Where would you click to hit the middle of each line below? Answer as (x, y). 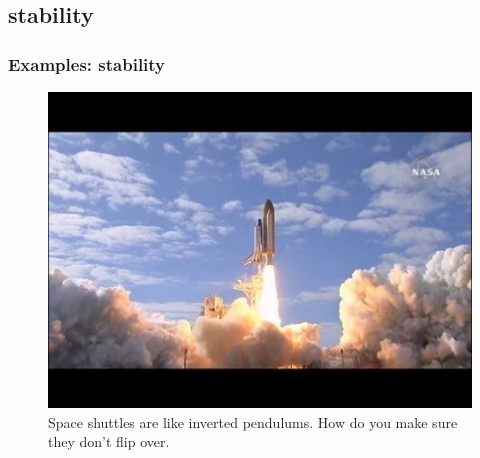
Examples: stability (87, 63)
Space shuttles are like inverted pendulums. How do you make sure (253, 421)
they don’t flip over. (109, 441)
